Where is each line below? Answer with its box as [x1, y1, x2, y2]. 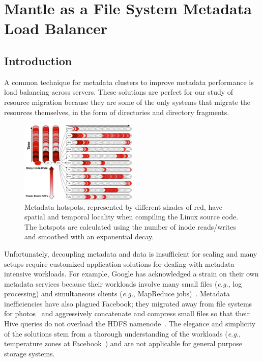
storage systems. [4, 348, 55, 358]
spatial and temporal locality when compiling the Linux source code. [24, 211, 239, 222]
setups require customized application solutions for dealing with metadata [4, 258, 235, 269]
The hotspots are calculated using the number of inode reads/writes [24, 221, 236, 232]
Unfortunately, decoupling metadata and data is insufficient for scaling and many [4, 248, 257, 259]
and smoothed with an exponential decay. [24, 231, 154, 242]
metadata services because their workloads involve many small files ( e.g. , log [4, 278, 242, 289]
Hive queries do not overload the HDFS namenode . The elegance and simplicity [4, 318, 256, 329]
